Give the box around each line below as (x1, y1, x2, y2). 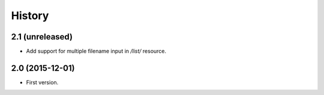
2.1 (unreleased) (11, 32, 73, 42)
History (11, 9, 49, 22)
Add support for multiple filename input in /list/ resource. (26, 48, 167, 55)
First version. (26, 78, 59, 86)
